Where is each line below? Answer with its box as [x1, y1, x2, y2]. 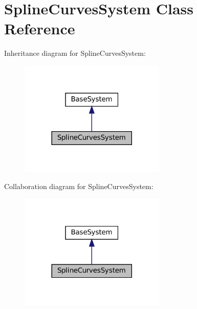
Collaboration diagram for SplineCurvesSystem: [4, 181, 154, 192]
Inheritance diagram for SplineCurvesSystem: [4, 48, 146, 58]
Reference [4, 18, 75, 39]
